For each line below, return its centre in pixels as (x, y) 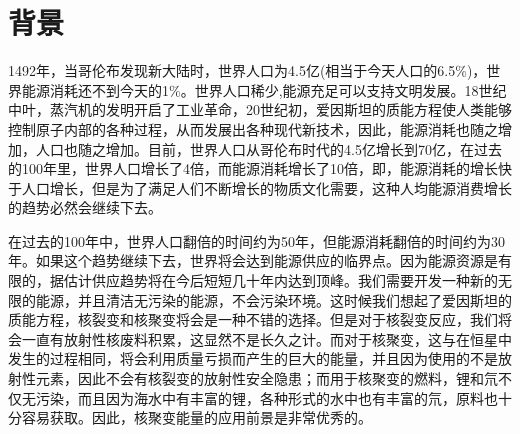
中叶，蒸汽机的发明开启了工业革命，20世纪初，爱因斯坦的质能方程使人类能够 (260, 109)
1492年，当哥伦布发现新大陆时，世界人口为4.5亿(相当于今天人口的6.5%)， (247, 70)
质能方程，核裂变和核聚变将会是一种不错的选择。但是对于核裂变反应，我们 (253, 319)
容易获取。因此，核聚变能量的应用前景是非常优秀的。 (196, 417)
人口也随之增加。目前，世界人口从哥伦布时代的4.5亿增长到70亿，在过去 (268, 148)
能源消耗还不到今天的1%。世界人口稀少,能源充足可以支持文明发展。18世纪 (264, 89)
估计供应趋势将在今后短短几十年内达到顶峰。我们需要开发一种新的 (280, 280)
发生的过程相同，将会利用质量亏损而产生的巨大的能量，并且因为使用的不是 (253, 358)
